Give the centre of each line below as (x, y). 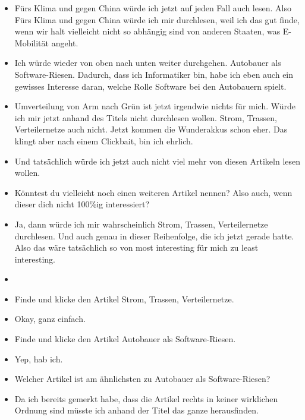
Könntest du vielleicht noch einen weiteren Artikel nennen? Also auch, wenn (153, 192)
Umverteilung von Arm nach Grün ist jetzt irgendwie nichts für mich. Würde (155, 106)
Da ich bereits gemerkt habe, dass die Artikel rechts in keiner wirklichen (146, 398)
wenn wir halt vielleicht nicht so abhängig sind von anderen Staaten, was (147, 31)
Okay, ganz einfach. (50, 319)
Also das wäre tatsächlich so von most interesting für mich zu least (136, 247)
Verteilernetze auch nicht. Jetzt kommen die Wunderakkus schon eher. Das (151, 129)
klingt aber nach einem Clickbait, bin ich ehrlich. (104, 140)
